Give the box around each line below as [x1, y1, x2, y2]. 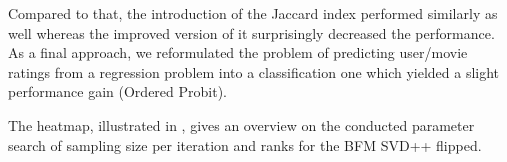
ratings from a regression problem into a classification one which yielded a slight [8, 61, 500, 82]
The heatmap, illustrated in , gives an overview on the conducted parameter [8, 114, 475, 135]
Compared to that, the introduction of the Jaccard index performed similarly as [8, 3, 498, 23]
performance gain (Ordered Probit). [8, 81, 227, 102]
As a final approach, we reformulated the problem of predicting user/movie [8, 42, 468, 63]
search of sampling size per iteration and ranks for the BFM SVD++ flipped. [8, 134, 482, 155]
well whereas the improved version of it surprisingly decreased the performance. [8, 22, 495, 43]
